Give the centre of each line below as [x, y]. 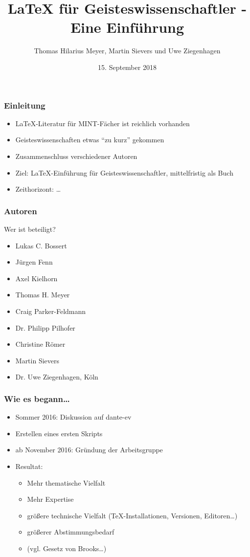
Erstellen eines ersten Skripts [59, 433]
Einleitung [25, 105]
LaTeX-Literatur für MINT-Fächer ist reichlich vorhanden [102, 123]
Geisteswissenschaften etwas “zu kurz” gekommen [90, 140]
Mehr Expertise [50, 499]
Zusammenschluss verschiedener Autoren [76, 156]
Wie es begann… [37, 398]
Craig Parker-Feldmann [51, 311]
